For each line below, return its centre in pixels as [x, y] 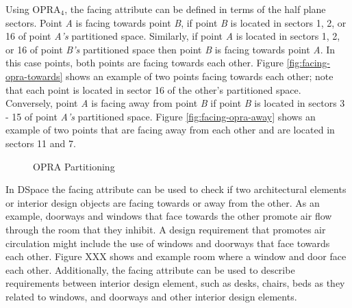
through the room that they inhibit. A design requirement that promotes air [166, 229]
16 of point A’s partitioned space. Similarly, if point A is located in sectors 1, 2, [173, 36]
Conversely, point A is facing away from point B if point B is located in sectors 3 [175, 103]
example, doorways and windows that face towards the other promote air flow [169, 216]
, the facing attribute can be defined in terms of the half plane [195, 9]
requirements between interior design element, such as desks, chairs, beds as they [175, 283]
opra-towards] [34, 76]
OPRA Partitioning [74, 166]
